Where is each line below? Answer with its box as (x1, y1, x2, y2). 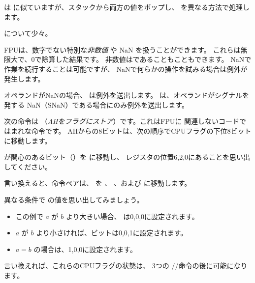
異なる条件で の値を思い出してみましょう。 (4, 194, 144, 204)
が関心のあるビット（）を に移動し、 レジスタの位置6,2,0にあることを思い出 (4, 152, 251, 162)
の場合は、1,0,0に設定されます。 (33, 244, 137, 254)
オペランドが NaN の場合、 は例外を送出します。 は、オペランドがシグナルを (4, 90, 249, 100)
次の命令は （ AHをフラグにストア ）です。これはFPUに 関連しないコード (4, 116, 239, 126)
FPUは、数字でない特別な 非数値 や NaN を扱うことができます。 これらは (4, 44, 241, 55)
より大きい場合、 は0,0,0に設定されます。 (65, 211, 199, 221)
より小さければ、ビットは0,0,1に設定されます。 (36, 227, 188, 238)
